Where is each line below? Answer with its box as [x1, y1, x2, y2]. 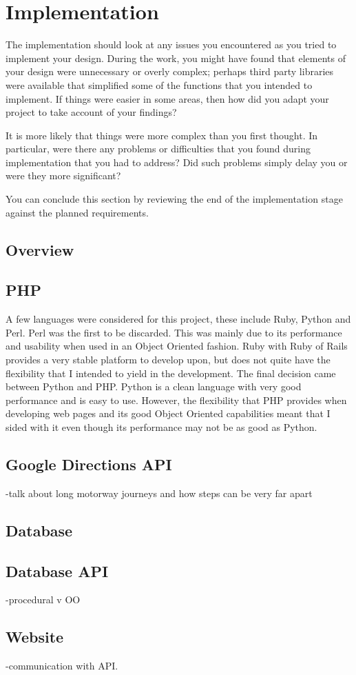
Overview [6, 239, 74, 260]
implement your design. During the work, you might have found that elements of [6, 50, 346, 65]
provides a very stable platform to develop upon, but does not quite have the [6, 352, 331, 367]
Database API [6, 560, 109, 581]
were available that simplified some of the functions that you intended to [6, 77, 313, 92]
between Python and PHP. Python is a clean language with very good [6, 379, 302, 394]
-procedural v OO [6, 592, 81, 607]
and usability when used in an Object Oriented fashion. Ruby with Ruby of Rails [6, 339, 348, 353]
